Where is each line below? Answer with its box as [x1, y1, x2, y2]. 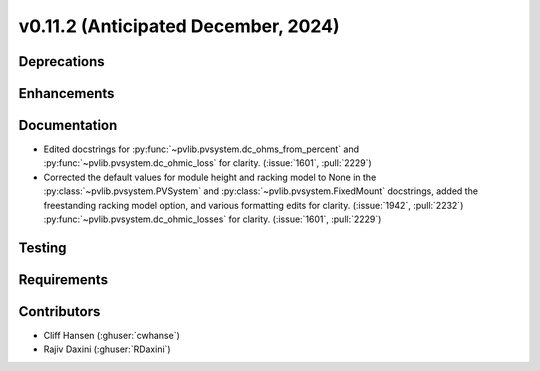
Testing [18, 239, 67, 256]
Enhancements [18, 85, 115, 102]
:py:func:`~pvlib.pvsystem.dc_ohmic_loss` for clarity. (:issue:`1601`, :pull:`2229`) [43, 157, 372, 169]
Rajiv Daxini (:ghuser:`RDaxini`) [43, 343, 171, 355]
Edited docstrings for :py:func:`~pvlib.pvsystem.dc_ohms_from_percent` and [43, 143, 360, 155]
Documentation [18, 117, 118, 134]
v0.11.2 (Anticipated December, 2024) [18, 15, 340, 37]
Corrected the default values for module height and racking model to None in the [43, 171, 377, 183]
